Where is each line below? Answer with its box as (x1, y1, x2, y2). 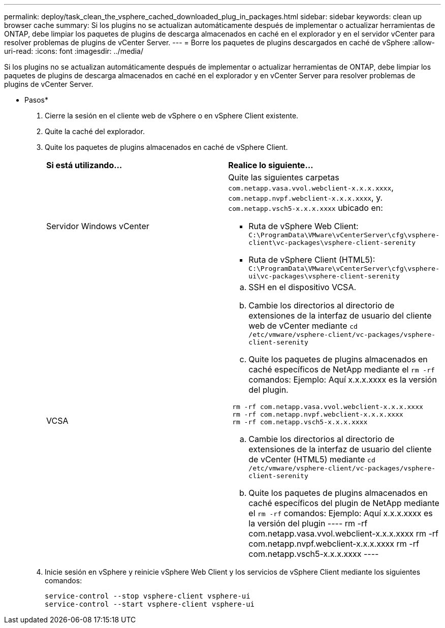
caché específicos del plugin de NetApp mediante (248, 498, 439, 508)
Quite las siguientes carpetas (228, 172, 339, 182)
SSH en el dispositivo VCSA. (248, 282, 357, 292)
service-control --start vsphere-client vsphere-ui (45, 600, 255, 608)
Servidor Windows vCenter (46, 221, 149, 231)
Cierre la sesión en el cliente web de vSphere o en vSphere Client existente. (45, 111, 299, 120)
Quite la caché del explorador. (45, 127, 145, 136)
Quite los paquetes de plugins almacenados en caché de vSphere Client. (45, 143, 288, 151)
